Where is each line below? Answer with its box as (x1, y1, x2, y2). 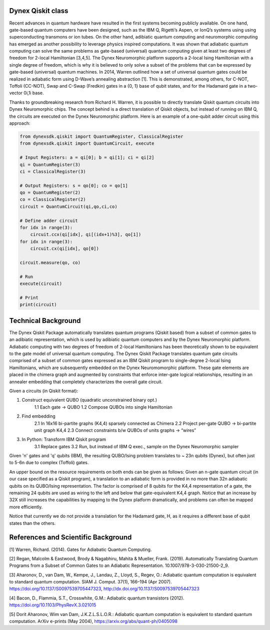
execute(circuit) (19, 281, 62, 286)
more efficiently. (9, 504, 43, 510)
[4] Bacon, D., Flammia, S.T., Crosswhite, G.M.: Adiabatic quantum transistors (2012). (9, 595, 184, 601)
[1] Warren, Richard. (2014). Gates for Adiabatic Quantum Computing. (9, 546, 152, 552)
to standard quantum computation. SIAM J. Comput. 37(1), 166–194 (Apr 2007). (9, 579, 172, 585)
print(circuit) (19, 302, 57, 307)
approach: (9, 120, 30, 126)
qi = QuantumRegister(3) (19, 162, 81, 167)
